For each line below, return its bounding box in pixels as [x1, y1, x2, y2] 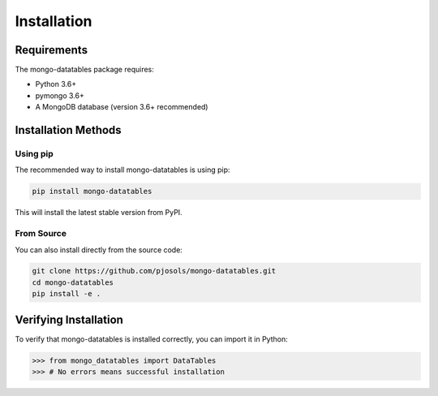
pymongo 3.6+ [35, 90, 84, 101]
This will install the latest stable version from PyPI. [15, 208, 182, 217]
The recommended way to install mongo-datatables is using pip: [15, 165, 230, 174]
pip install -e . [32, 289, 101, 299]
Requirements [15, 43, 88, 57]
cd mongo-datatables [32, 278, 114, 287]
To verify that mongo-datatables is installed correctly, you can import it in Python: [15, 334, 288, 344]
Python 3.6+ [35, 80, 77, 89]
